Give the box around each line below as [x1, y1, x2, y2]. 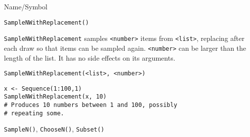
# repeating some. [4, 109, 64, 117]
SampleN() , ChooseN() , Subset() [4, 124, 105, 134]
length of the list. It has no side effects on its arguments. [4, 52, 175, 63]
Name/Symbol [4, 1, 47, 11]
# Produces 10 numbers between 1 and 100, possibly [4, 102, 177, 109]
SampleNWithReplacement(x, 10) [4, 93, 107, 101]
